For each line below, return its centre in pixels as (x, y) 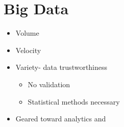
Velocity (28, 50)
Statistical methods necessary (74, 101)
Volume (27, 33)
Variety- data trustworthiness (61, 67)
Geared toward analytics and (61, 119)
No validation (49, 84)
